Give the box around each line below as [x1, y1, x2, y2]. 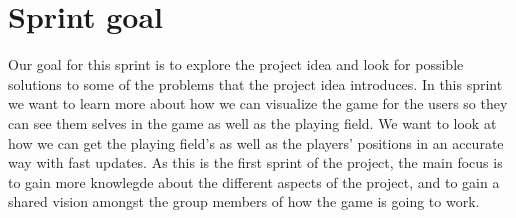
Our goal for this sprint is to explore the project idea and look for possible [8, 54, 464, 75]
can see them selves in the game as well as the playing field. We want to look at [8, 112, 497, 133]
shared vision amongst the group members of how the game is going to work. [8, 191, 480, 212]
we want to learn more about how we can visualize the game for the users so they [8, 93, 508, 114]
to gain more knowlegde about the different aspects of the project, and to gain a [8, 171, 500, 192]
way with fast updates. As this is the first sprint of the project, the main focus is [8, 152, 503, 173]
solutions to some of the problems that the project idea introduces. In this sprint [8, 73, 503, 94]
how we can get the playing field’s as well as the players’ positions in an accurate [8, 132, 504, 153]
